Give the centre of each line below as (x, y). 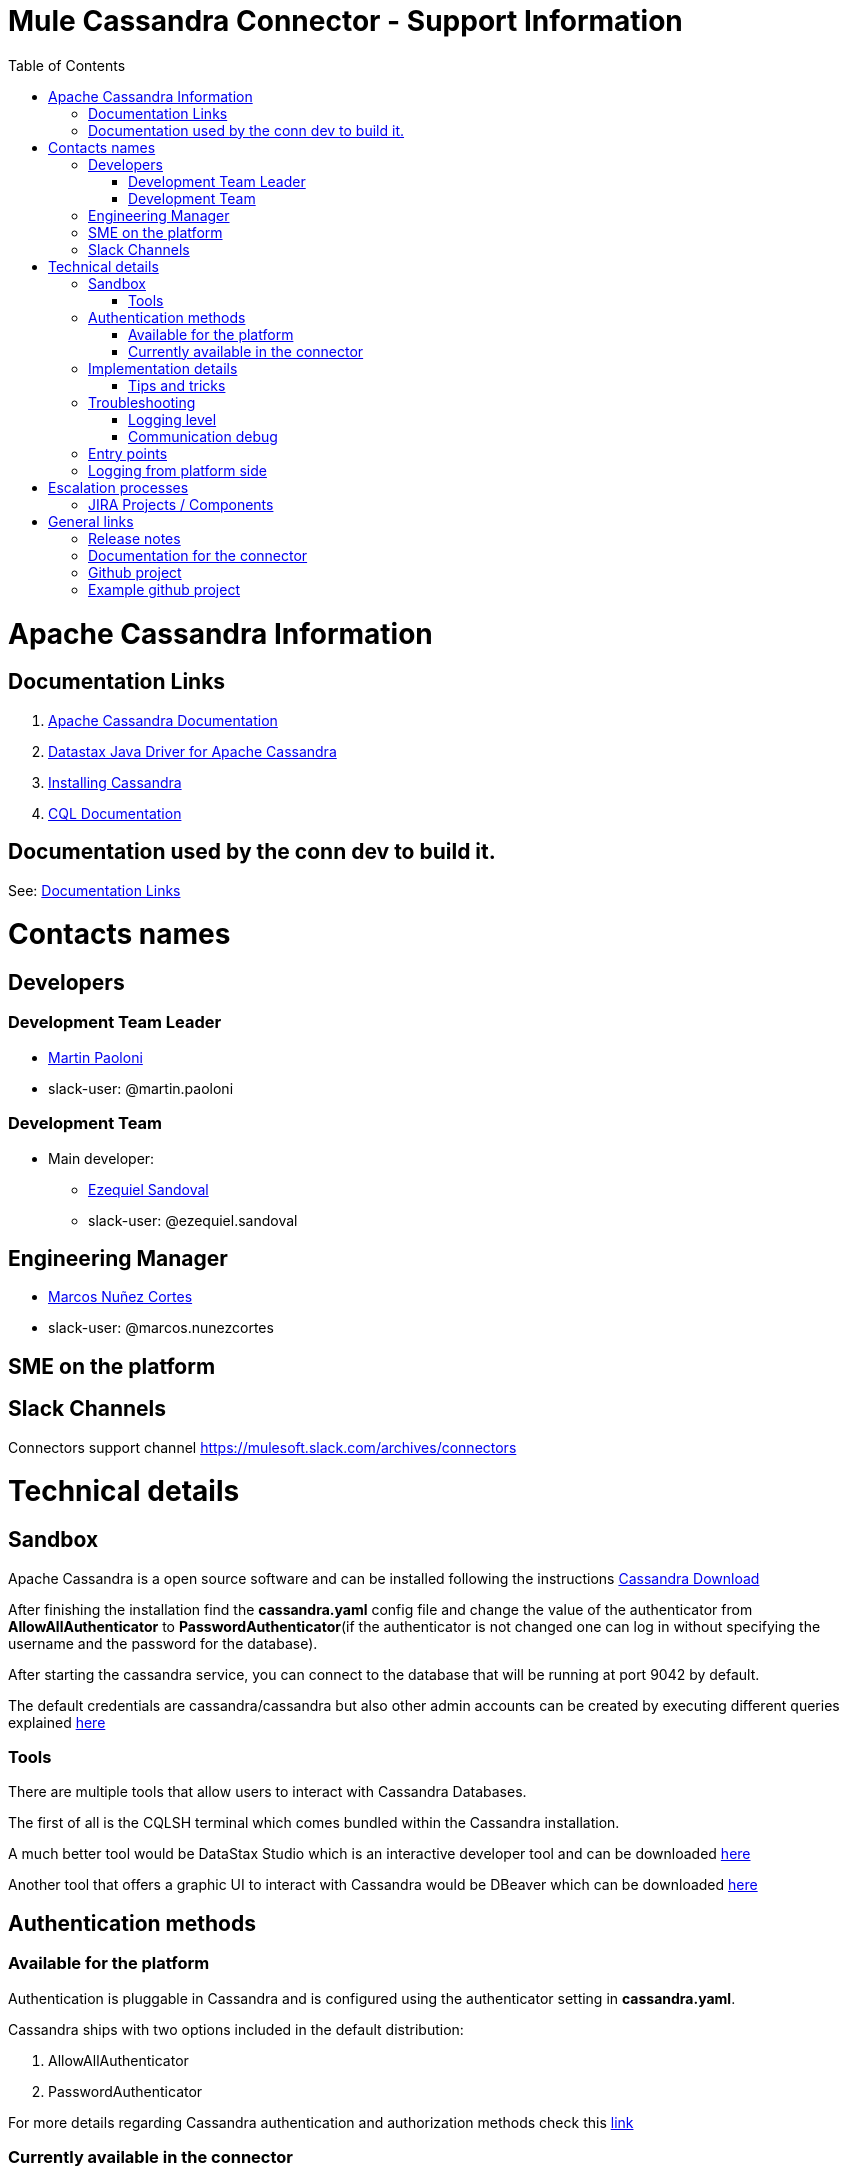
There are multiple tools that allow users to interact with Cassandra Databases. (267, 1792)
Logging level (172, 419)
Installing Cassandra (115, 782)
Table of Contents (67, 65)
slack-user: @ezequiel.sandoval (193, 1220)
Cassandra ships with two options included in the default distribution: (236, 2029)
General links (91, 521)
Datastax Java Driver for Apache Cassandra (192, 751)
